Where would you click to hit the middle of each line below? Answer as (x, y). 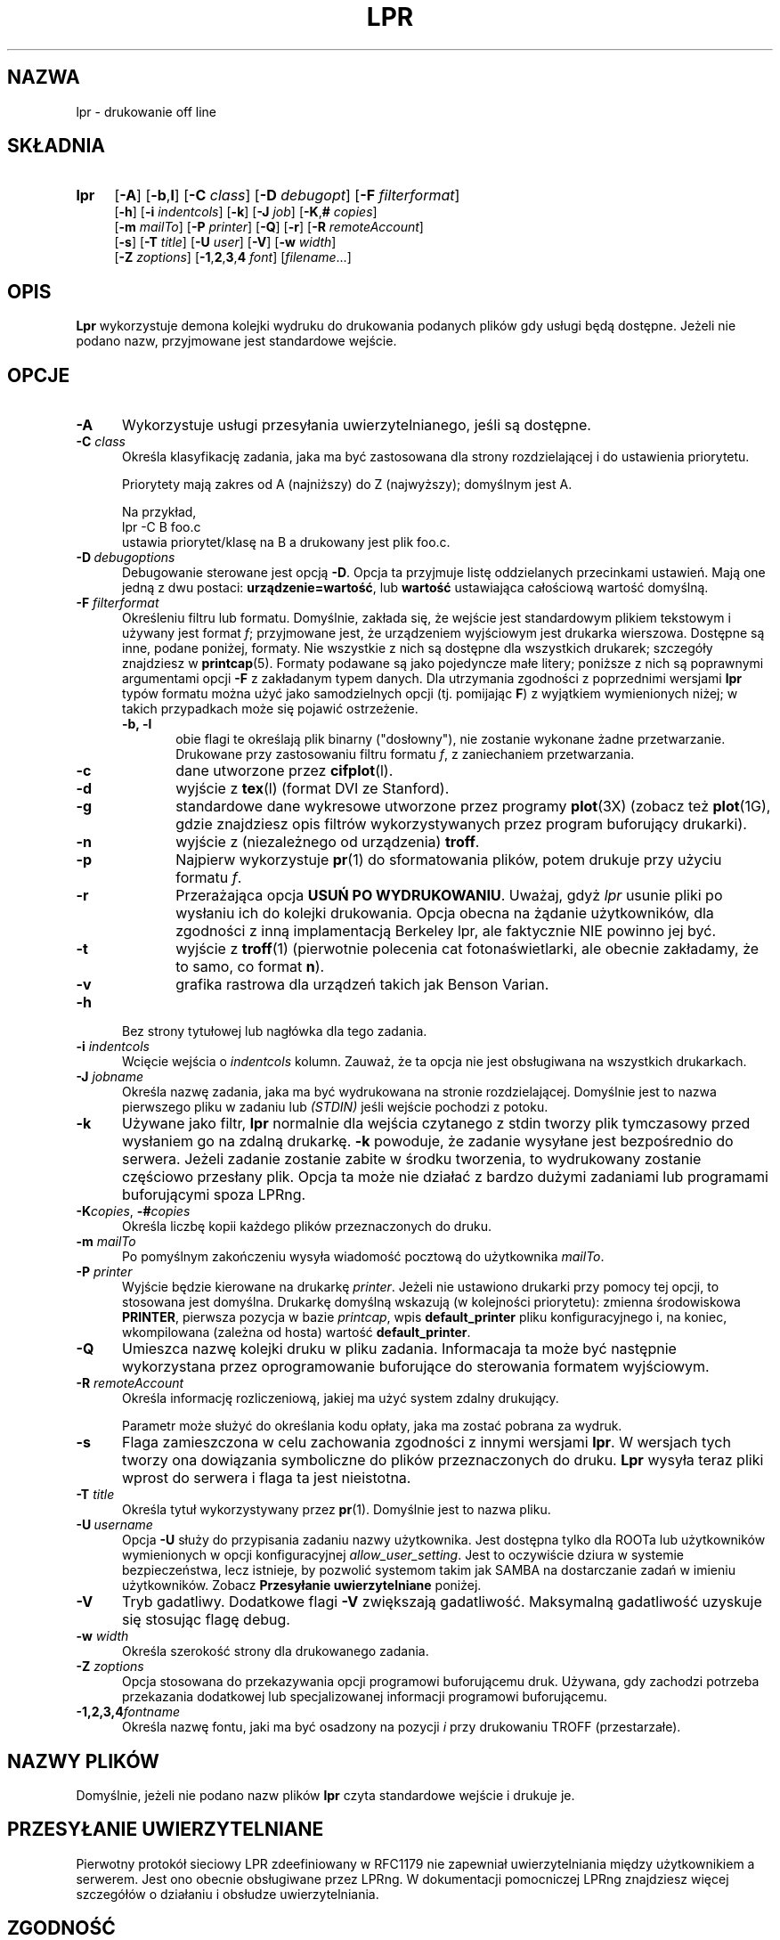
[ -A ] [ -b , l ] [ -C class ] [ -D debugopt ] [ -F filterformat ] (287, 196)
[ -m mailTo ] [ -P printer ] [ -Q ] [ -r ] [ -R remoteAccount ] (269, 227)
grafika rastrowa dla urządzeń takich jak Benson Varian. (362, 985)
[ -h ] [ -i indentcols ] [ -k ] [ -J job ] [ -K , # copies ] (246, 212)
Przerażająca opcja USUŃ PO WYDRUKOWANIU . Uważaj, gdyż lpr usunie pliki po (449, 896)
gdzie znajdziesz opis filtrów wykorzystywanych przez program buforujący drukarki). (461, 824)
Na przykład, (159, 512)
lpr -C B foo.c (162, 527)
